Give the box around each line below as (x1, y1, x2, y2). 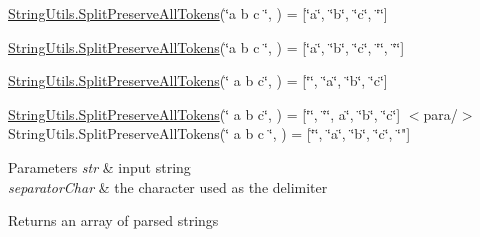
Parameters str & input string (8, 156, 191, 177)
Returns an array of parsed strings (8, 210, 219, 231)
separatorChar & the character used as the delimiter (8, 176, 328, 197)
